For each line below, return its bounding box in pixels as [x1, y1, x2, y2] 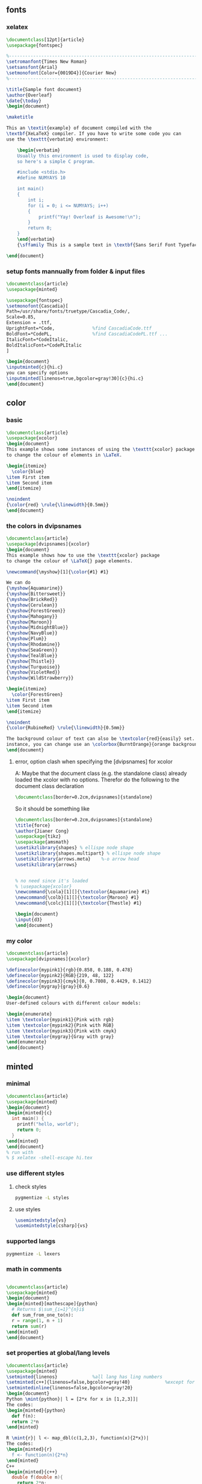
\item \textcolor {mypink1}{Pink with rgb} [6, 1016, 114, 1022]
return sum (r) [11, 1323, 47, 1330]
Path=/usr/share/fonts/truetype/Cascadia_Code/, [6, 308, 130, 314]
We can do [6, 579, 31, 586]
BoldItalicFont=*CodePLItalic [6, 342, 82, 348]
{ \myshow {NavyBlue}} [6, 630, 58, 636]
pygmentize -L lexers [6, 1250, 61, 1257]
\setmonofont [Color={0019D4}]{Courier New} [6, 70, 117, 76]
